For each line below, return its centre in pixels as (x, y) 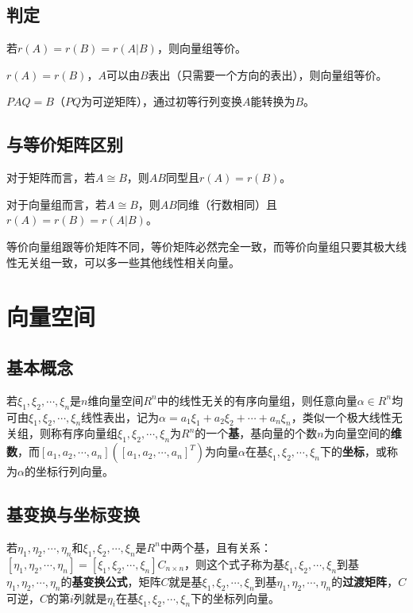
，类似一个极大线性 (341, 416)
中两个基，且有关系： (216, 547)
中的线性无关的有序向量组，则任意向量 (257, 400)
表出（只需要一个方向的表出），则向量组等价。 (268, 74)
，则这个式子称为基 (235, 563)
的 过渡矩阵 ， (365, 581)
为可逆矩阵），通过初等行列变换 (161, 101)
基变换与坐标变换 (73, 514)
